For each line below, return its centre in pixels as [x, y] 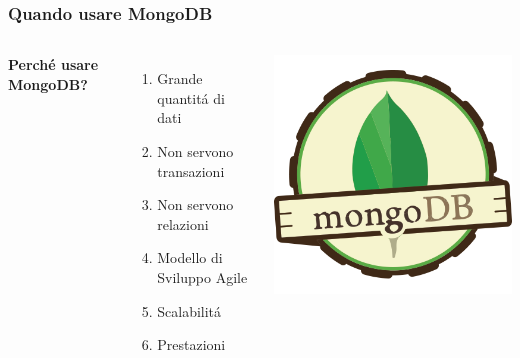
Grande [180, 78]
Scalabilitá [189, 310]
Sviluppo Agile [202, 276]
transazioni [191, 170]
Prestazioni [191, 344]
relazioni [183, 223]
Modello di [190, 257]
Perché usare [53, 64]
